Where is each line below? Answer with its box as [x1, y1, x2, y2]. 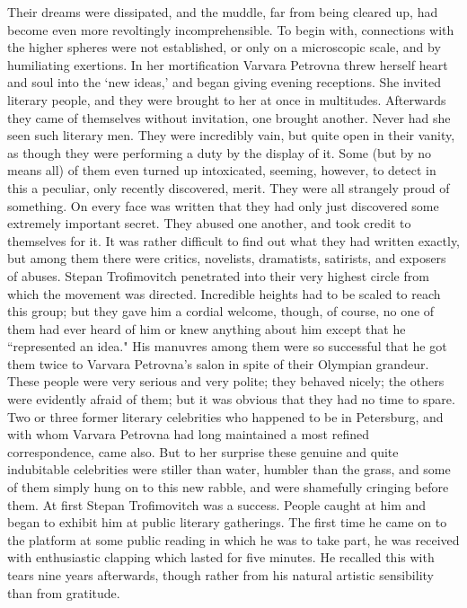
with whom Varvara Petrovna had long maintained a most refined [7, 425, 369, 444]
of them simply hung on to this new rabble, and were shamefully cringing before [7, 478, 449, 497]
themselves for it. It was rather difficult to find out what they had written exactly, [7, 231, 460, 250]
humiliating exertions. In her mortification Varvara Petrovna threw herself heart [7, 55, 448, 74]
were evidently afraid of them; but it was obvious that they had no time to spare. [7, 390, 455, 409]
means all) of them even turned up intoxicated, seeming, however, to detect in [7, 161, 436, 180]
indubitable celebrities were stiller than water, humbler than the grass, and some [7, 460, 451, 479]
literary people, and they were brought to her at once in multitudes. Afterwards [7, 90, 446, 109]
